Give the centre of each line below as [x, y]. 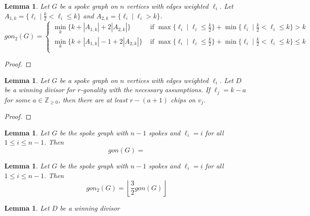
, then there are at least [93, 99]
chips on [183, 99]
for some [17, 99]
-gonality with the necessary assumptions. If [145, 90]
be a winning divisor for [40, 90]
